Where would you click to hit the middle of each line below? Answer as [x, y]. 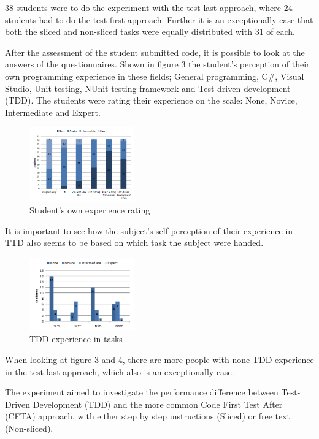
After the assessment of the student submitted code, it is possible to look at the [155, 52]
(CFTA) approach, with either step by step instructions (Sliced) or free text [148, 416]
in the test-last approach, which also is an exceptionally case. [120, 371]
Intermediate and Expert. [53, 112]
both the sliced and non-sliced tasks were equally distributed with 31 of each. [150, 32]
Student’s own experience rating [90, 210]
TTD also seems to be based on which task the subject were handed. [134, 242]
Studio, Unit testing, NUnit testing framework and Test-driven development [148, 88]
